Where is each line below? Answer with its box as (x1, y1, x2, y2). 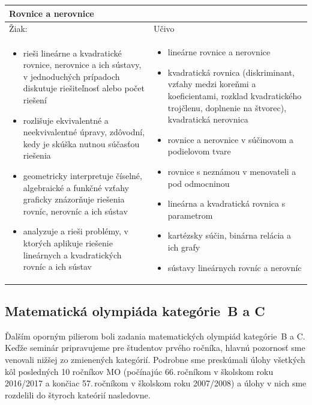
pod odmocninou (167, 177, 230, 189)
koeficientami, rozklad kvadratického (167, 89, 302, 102)
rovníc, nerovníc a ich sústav (23, 204, 128, 217)
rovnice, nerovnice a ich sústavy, (23, 58, 142, 71)
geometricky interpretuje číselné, (23, 169, 142, 181)
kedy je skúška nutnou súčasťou (23, 137, 140, 150)
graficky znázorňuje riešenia (23, 193, 125, 206)
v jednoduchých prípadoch (23, 70, 120, 82)
